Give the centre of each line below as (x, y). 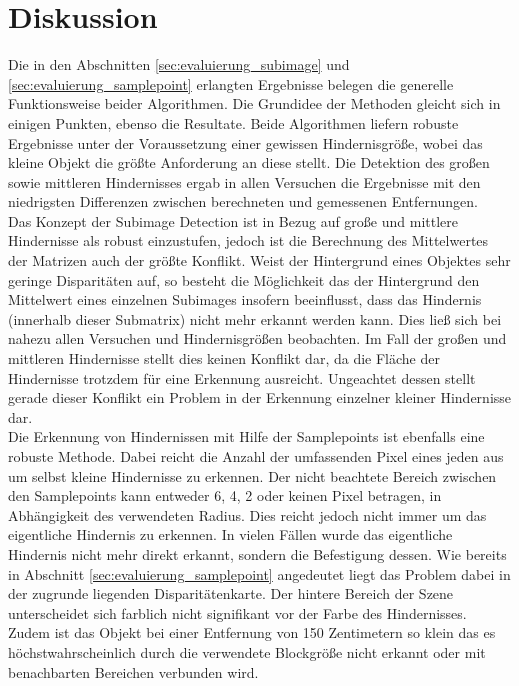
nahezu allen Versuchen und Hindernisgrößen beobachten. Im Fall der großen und (257, 338)
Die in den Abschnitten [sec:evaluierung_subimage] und (179, 64)
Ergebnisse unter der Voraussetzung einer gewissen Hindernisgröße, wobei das (245, 142)
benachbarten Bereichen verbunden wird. (133, 671)
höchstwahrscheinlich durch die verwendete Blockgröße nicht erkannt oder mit (247, 651)
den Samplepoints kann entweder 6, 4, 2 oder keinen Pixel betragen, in (225, 495)
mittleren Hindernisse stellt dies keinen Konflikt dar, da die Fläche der (224, 358)
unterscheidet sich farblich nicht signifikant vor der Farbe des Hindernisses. (237, 612)
